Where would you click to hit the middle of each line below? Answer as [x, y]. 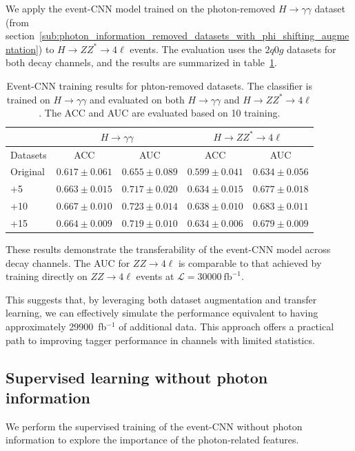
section [20, 36]
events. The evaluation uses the [196, 49]
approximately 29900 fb [56, 327]
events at [155, 276]
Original [28, 171]
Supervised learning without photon [137, 377]
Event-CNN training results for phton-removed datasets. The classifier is [160, 85]
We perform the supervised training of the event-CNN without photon [154, 426]
